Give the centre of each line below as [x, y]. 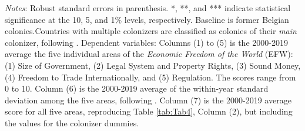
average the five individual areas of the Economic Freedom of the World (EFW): [149, 54]
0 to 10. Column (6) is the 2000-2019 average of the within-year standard [137, 88]
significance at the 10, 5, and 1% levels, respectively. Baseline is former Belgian [147, 19]
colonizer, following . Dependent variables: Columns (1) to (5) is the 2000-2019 [146, 42]
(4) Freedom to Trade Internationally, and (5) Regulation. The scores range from [150, 77]
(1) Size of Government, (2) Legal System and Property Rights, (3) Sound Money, [153, 65]
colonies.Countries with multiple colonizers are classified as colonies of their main [151, 31]
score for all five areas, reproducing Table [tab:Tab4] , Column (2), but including [149, 111]
